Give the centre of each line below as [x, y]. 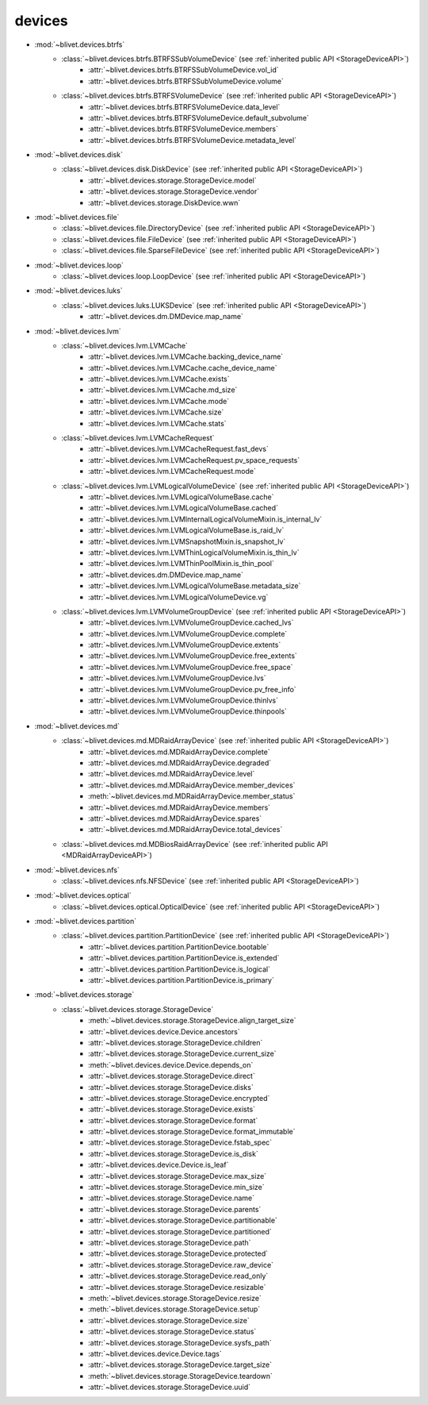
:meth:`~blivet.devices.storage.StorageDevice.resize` [175, 1298]
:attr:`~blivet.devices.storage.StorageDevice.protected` [178, 1253]
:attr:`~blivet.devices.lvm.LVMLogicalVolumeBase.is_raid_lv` [186, 530]
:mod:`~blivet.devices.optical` [83, 895]
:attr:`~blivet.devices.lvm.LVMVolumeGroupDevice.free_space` [191, 667]
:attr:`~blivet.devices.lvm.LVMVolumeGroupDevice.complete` [188, 633]
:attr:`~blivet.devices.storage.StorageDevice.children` [176, 1042]
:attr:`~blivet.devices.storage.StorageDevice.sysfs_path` [180, 1342]
